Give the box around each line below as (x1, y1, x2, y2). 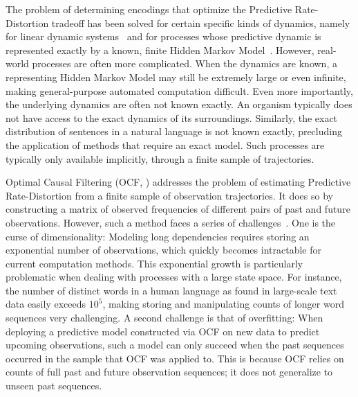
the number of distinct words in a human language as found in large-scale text (6, 283, 337, 297)
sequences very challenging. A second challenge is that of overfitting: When (6, 310, 323, 325)
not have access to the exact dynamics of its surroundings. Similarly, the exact (6, 110, 338, 125)
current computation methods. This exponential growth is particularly (6, 256, 303, 270)
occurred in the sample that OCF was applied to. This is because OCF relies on (6, 351, 344, 365)
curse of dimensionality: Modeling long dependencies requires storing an (6, 229, 310, 243)
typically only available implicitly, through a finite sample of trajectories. (6, 151, 314, 166)
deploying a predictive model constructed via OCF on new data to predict (6, 324, 320, 338)
